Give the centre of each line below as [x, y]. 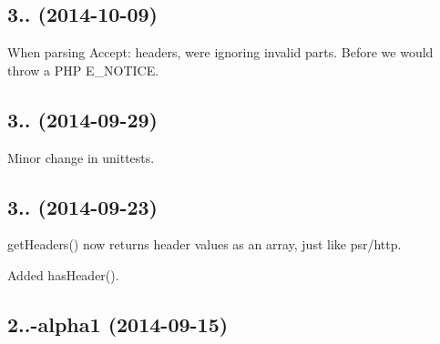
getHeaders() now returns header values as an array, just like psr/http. [205, 244]
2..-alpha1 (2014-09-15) [118, 324]
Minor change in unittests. [81, 157]
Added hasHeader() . [63, 274]
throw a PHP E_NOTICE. [83, 70]
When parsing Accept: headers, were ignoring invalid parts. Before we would [220, 52]
